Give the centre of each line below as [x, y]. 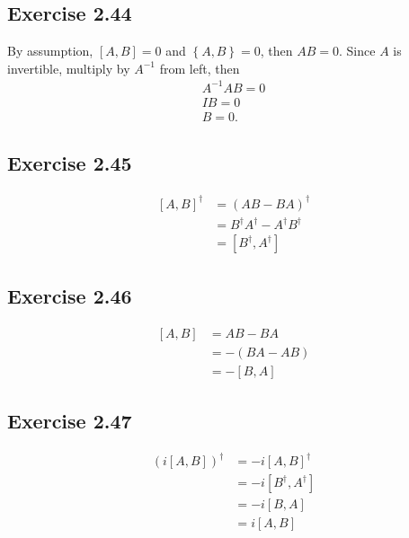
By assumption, [50, 51]
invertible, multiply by [69, 68]
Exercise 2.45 [70, 163]
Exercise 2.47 [70, 420]
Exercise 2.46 [70, 295]
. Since [357, 51]
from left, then [200, 68]
